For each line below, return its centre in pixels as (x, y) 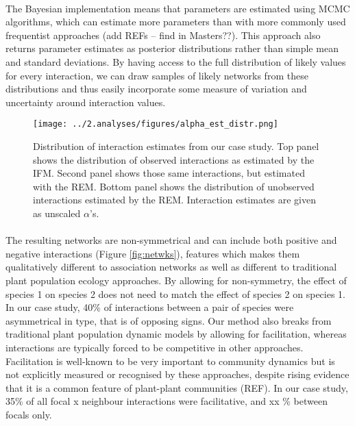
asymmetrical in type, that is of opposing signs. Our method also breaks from (169, 320)
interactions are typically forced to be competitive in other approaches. (155, 347)
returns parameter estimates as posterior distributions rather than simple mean (172, 48)
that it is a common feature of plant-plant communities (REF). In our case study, (177, 387)
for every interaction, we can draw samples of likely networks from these (157, 75)
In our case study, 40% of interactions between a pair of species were (150, 307)
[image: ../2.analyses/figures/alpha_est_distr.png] (156, 124)
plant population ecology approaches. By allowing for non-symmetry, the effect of (176, 280)
